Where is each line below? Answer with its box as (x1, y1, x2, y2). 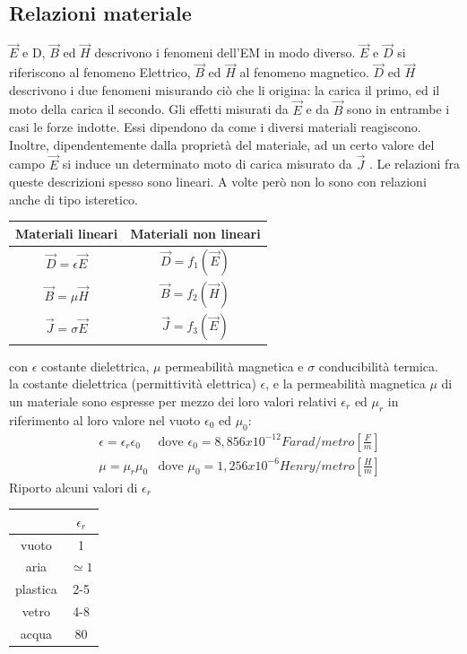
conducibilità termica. (318, 356, 438, 375)
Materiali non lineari (130, 223, 261, 242)
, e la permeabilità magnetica (265, 374, 426, 393)
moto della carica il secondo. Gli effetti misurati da (9, 100, 289, 118)
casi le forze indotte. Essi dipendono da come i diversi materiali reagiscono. (9, 118, 421, 136)
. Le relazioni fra (368, 154, 460, 173)
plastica (15, 580, 57, 598)
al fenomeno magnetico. (239, 63, 369, 82)
